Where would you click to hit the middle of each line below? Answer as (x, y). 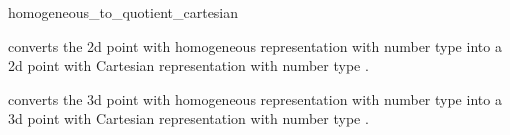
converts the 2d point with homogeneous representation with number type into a (255, 45)
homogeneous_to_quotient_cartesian (123, 12)
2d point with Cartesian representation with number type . (188, 65)
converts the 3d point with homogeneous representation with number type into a (255, 98)
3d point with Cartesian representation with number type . (188, 118)
